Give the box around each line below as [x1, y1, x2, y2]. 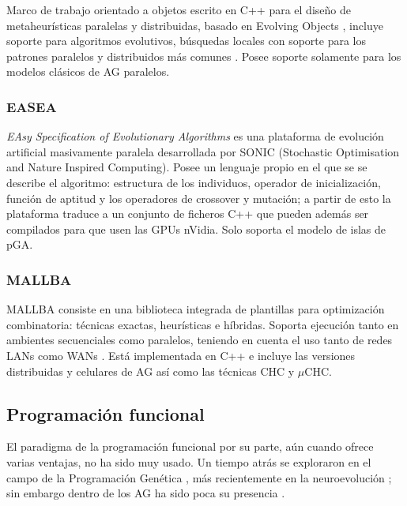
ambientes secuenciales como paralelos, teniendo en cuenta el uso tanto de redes [6, 332, 393, 348]
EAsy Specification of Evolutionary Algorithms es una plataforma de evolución [6, 128, 384, 144]
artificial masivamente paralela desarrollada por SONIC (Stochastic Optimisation [6, 143, 400, 159]
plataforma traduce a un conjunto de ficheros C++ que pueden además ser [6, 205, 369, 222]
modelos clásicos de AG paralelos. [6, 63, 170, 80]
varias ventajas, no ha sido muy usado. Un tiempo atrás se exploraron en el [6, 453, 371, 470]
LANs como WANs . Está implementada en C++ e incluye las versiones [6, 347, 356, 363]
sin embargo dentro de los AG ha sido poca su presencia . [6, 485, 285, 501]
